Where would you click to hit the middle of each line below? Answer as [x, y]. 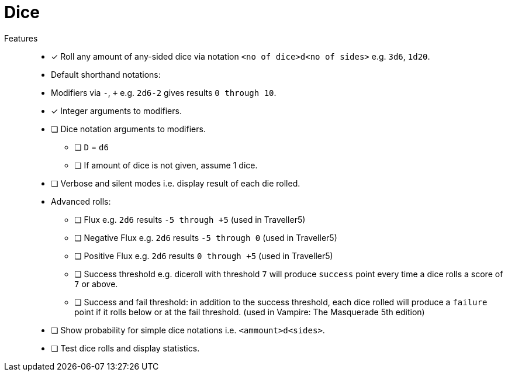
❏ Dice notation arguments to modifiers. [128, 129]
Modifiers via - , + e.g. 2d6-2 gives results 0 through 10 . [164, 92]
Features [21, 38]
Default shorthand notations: [106, 74]
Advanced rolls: [81, 201]
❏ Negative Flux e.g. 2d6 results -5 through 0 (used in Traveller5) [206, 237]
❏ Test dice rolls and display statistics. [125, 348]
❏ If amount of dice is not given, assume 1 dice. [166, 165]
